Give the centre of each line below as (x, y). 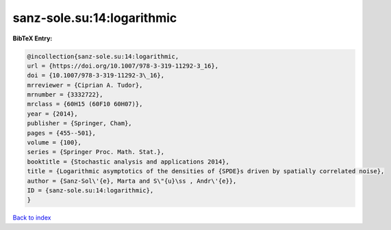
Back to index (32, 218)
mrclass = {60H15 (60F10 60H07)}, (85, 104)
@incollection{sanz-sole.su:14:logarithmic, (103, 56)
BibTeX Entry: (33, 38)
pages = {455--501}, (61, 133)
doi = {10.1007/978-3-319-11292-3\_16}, (96, 76)
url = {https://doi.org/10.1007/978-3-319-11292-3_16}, (123, 66)
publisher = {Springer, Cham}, (80, 124)
